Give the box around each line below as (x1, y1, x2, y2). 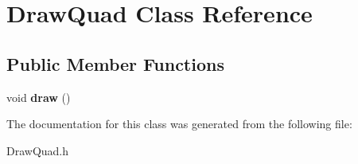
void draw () (6, 88, 71, 105)
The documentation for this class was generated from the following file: (6, 115, 352, 132)
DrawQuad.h (6, 142, 69, 158)
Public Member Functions (6, 51, 224, 76)
